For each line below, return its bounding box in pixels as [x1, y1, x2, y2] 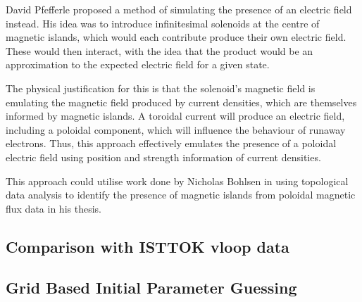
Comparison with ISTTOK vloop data [6, 235, 289, 257]
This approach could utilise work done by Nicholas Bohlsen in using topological [6, 173, 349, 188]
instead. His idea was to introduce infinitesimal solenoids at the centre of [6, 15, 320, 30]
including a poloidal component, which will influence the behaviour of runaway [6, 122, 346, 137]
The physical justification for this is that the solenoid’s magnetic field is [6, 80, 316, 95]
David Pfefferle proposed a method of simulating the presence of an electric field [6, 2, 352, 16]
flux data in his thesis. [6, 201, 101, 215]
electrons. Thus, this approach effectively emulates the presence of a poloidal [6, 136, 337, 151]
